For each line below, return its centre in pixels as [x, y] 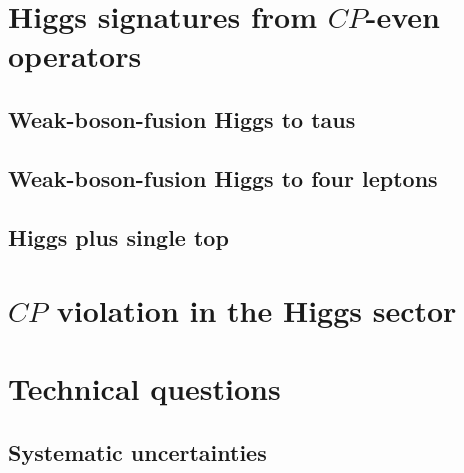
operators [75, 55]
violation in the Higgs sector [256, 310]
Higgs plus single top [118, 236]
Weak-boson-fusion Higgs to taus [182, 118]
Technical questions [144, 388]
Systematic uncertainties [137, 452]
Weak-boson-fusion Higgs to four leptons [223, 177]
